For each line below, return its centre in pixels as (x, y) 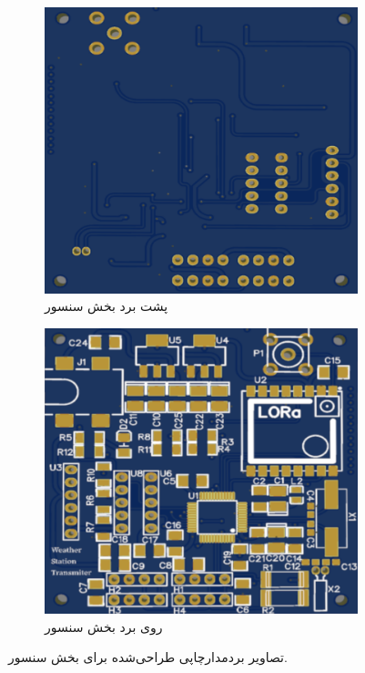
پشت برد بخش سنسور (106, 306)
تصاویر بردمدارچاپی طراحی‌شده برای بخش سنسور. (148, 657)
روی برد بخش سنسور (104, 626)
